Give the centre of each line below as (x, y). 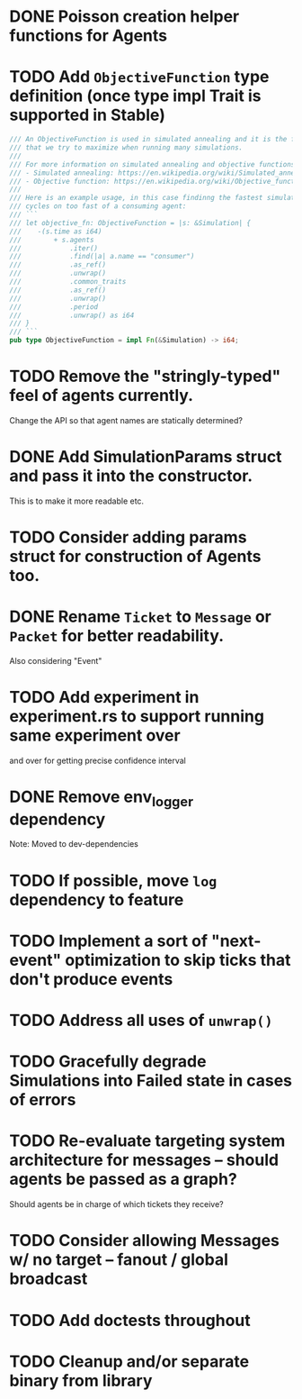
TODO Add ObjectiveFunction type (139, 77)
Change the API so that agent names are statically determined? (126, 420)
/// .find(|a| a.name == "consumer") (102, 257)
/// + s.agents (52, 240)
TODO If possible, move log (113, 881)
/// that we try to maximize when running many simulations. (126, 148)
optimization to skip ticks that (178, 960)
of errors (43, 1100)
